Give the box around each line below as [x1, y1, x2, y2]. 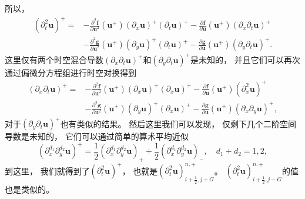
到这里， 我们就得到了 [5, 164, 90, 177]
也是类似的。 [5, 183, 54, 195]
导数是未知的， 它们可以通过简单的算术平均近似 [5, 130, 189, 142]
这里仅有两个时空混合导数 [5, 53, 103, 65]
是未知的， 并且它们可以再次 [190, 53, 300, 65]
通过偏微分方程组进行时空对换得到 [5, 66, 136, 78]
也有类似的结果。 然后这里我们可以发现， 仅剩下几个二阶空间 [60, 117, 296, 130]
